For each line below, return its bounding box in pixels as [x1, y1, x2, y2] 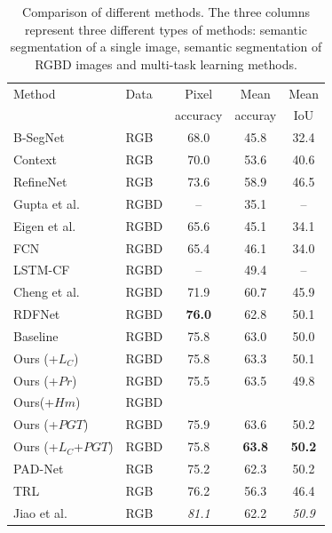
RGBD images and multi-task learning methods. [35, 54, 297, 73]
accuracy [175, 106, 223, 124]
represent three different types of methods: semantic [24, 20, 308, 38]
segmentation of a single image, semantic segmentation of [10, 37, 322, 56]
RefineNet [13, 172, 67, 190]
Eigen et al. [13, 216, 76, 235]
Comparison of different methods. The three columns [22, 3, 310, 20]
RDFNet [13, 305, 60, 323]
